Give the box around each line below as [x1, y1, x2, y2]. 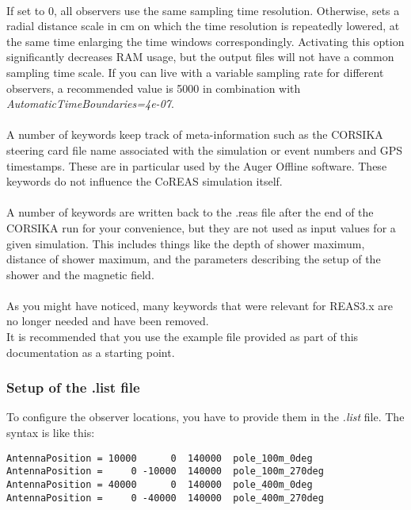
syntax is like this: [6, 424, 95, 441]
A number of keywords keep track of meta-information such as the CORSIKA [6, 126, 383, 143]
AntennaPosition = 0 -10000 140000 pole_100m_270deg [6, 466, 324, 477]
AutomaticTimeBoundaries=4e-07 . [6, 95, 174, 112]
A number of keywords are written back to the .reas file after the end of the [6, 204, 374, 220]
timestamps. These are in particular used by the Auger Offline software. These [6, 157, 387, 174]
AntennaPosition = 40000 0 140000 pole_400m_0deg [6, 478, 313, 490]
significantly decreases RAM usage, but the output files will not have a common [6, 48, 394, 65]
